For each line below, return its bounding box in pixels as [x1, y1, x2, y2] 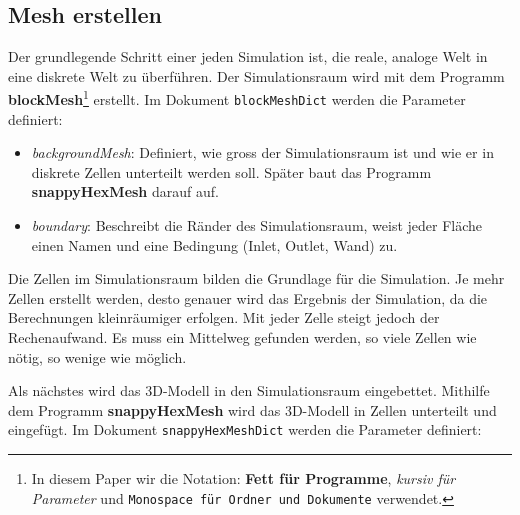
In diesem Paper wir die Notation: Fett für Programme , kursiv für [31, 468, 456, 489]
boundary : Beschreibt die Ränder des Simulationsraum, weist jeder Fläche [31, 215, 483, 236]
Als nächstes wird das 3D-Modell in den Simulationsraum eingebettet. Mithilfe [8, 380, 490, 401]
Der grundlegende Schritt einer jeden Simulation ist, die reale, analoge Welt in [8, 46, 488, 67]
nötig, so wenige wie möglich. [8, 346, 187, 367]
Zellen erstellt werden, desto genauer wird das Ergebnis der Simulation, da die [8, 287, 488, 308]
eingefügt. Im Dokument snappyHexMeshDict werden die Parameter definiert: [8, 419, 482, 440]
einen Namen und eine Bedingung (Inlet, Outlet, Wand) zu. [31, 234, 398, 255]
